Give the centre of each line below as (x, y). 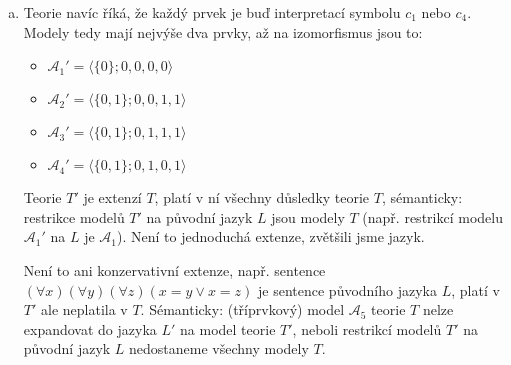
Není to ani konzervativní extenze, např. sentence (174, 269)
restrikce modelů (74, 216)
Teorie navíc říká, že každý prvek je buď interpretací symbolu (212, 12)
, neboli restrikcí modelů (367, 328)
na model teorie (228, 328)
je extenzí (112, 197)
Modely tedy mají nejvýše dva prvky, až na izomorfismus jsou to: (223, 31)
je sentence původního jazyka (347, 289)
